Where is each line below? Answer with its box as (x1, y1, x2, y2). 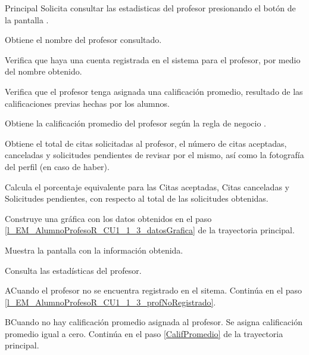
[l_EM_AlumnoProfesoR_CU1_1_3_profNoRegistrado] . (5, 295, 216, 308)
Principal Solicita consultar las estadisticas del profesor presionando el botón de (5, 2, 296, 14)
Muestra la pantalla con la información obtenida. (5, 243, 183, 256)
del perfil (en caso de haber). (5, 160, 110, 172)
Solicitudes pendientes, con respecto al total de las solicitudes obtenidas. (5, 192, 269, 205)
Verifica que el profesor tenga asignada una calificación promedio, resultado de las (5, 85, 303, 97)
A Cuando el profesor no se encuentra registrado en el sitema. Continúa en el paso (5, 284, 302, 297)
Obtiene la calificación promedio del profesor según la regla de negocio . (5, 117, 266, 129)
